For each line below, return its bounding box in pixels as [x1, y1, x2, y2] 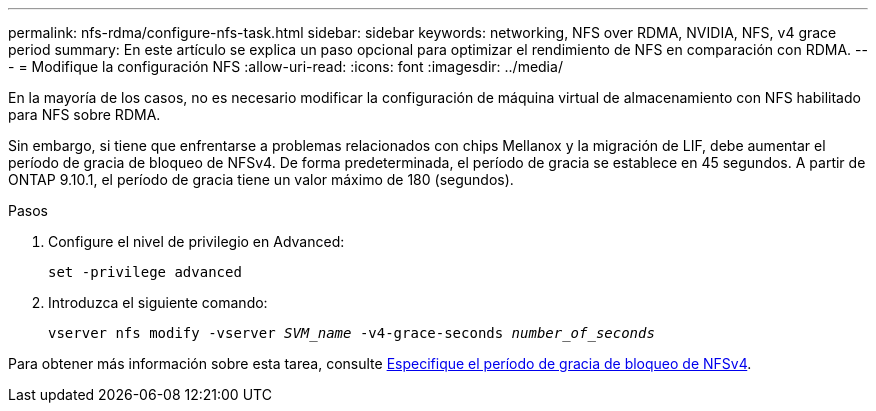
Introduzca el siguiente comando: [48, 294, 268, 311]
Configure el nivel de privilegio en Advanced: [48, 233, 345, 250]
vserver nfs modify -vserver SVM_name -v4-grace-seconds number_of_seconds [48, 325, 655, 341]
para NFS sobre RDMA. [8, 106, 161, 123]
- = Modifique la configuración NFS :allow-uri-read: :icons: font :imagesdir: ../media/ [8, 58, 563, 75]
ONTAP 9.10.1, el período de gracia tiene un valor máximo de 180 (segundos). [8, 171, 514, 188]
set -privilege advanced [48, 264, 242, 280]
